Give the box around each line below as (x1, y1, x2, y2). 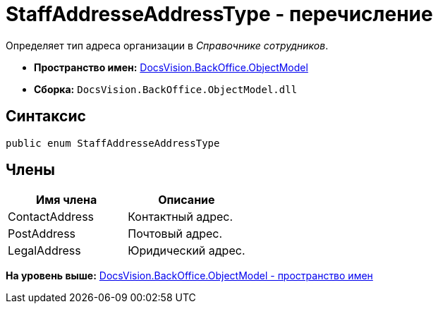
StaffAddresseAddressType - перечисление (6, 2, 433, 26)
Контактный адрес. (128, 210, 233, 224)
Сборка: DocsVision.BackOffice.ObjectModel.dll (34, 83, 298, 95)
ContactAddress (8, 210, 95, 224)
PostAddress (8, 226, 76, 241)
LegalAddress (8, 243, 81, 258)
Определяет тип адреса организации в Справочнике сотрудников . (6, 39, 329, 51)
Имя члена (35, 193, 97, 207)
